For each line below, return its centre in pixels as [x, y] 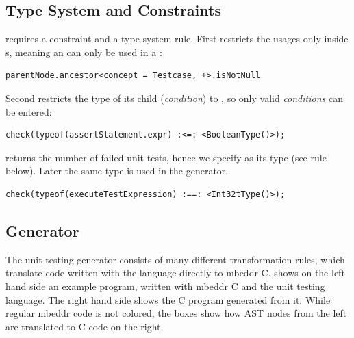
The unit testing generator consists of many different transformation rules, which [175, 259]
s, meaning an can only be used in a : [84, 52]
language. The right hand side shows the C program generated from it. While [168, 299]
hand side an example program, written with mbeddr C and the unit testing [165, 286]
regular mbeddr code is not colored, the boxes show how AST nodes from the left [176, 313]
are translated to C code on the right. [85, 326]
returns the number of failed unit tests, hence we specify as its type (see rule [166, 157]
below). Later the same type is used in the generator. [117, 171]
